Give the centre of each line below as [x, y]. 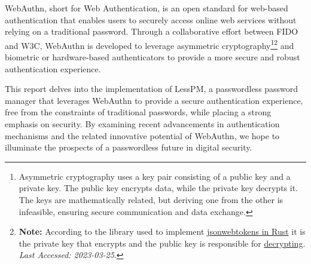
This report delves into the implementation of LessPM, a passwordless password [152, 89]
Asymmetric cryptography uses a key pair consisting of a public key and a [155, 176]
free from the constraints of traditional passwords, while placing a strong [138, 112]
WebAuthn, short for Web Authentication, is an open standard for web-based [147, 8]
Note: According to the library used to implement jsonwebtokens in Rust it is [162, 231]
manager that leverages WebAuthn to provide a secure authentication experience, [154, 100]
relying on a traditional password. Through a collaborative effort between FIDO [152, 31]
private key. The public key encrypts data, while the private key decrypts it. [158, 188]
